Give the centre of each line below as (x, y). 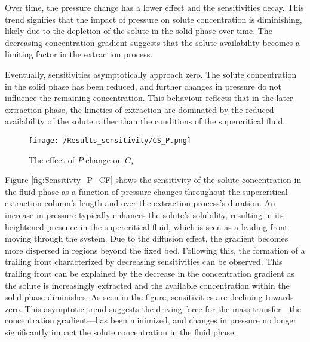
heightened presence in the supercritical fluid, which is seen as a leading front (146, 226)
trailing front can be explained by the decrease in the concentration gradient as (150, 273)
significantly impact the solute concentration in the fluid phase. (121, 332)
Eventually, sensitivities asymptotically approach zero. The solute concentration (151, 74)
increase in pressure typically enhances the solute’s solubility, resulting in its (144, 214)
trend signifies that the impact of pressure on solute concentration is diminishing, (154, 19)
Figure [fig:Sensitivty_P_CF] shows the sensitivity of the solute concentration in (153, 180)
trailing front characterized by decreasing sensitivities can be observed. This (144, 262)
